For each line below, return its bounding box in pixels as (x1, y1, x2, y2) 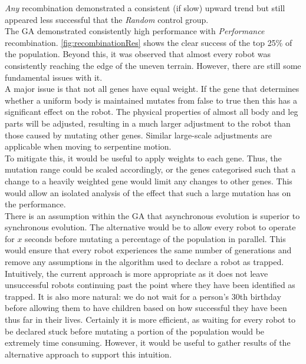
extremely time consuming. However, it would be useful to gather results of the (5, 336, 291, 349)
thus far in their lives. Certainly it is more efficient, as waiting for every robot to (5, 313, 295, 326)
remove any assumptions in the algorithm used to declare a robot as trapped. (5, 256, 284, 268)
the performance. (5, 198, 66, 210)
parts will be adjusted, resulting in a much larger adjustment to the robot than (5, 117, 291, 129)
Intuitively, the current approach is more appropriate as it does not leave (5, 267, 268, 279)
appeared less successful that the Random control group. (5, 13, 209, 25)
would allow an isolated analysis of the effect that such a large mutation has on (5, 186, 291, 198)
